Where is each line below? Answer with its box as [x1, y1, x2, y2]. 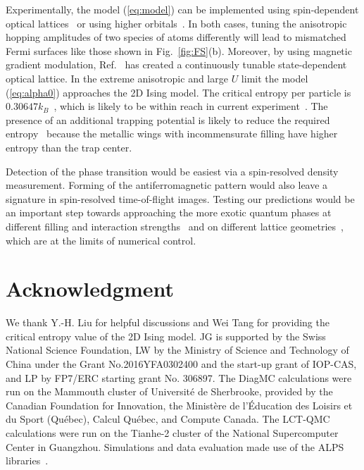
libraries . [6, 453, 49, 468]
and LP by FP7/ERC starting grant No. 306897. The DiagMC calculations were [6, 370, 352, 385]
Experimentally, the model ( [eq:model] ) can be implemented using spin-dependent [6, 2, 359, 16]
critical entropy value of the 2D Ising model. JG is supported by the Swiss [6, 328, 326, 343]
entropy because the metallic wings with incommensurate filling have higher [6, 126, 338, 141]
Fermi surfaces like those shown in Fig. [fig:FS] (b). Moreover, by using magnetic [6, 43, 352, 58]
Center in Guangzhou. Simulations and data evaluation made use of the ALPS [6, 439, 344, 454]
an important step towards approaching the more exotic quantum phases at [6, 205, 332, 220]
